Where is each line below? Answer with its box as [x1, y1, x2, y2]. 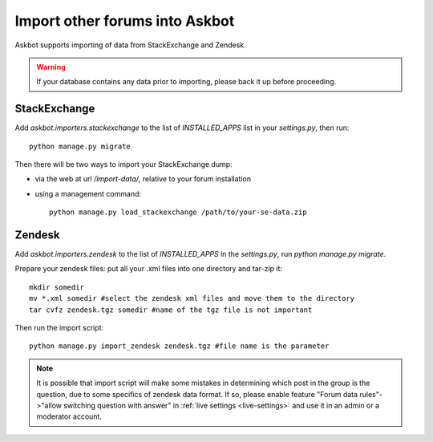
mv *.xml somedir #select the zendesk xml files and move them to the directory [29, 294, 355, 303]
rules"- [359, 389, 382, 399]
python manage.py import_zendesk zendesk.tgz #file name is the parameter [29, 342, 330, 351]
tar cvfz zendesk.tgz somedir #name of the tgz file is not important [29, 305, 313, 314]
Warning [36, 62, 66, 71]
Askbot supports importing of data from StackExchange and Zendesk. [14, 40, 246, 50]
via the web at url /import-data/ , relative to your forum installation [34, 174, 252, 184]
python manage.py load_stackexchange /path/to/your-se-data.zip [49, 208, 308, 217]
